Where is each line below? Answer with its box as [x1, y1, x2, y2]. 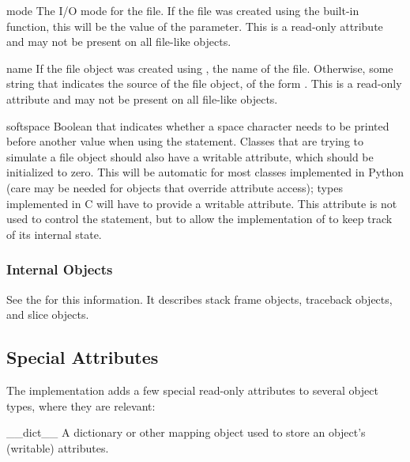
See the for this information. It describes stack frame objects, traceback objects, [6, 290, 393, 307]
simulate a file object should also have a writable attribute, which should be [6, 148, 374, 165]
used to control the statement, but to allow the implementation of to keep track [6, 210, 393, 227]
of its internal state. [6, 225, 102, 242]
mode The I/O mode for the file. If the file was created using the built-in [6, 2, 359, 18]
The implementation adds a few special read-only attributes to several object [6, 381, 378, 398]
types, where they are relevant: [6, 397, 156, 414]
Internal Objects [6, 259, 113, 279]
